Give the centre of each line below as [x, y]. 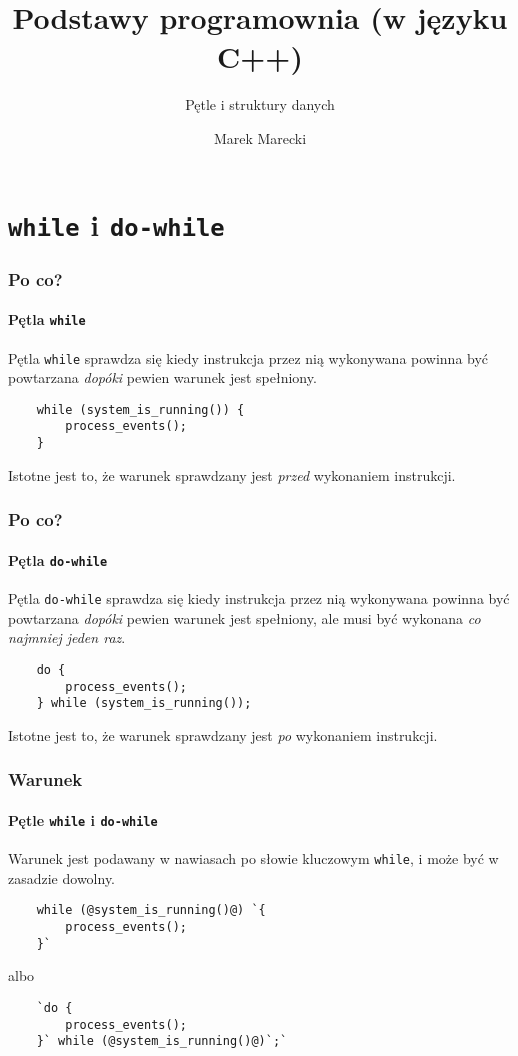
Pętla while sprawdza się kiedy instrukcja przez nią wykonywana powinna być [248, 357]
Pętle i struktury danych [260, 104]
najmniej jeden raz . [67, 637]
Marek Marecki [260, 137]
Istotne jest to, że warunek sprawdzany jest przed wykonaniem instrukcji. [232, 474]
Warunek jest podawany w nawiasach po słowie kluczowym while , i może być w [253, 858]
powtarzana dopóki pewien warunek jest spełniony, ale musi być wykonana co [244, 617]
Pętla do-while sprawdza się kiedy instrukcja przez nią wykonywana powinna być [259, 598]
